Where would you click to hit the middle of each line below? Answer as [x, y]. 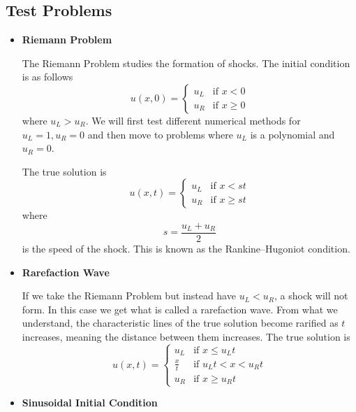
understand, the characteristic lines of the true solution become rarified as [180, 323]
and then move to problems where [160, 134]
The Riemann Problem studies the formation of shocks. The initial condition [186, 63]
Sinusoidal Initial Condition [90, 403]
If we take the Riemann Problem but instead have [129, 296]
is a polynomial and [292, 134]
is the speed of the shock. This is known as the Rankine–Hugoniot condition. [186, 249]
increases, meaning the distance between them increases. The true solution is [186, 336]
